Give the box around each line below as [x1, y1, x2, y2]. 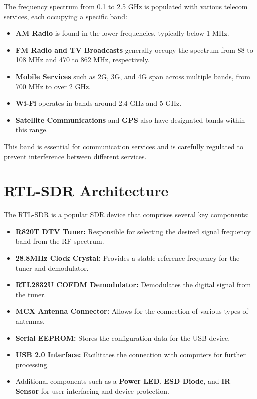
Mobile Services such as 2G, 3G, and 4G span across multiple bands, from [15, 71, 250, 81]
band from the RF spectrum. [15, 236, 104, 246]
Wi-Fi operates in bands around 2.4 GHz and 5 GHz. [15, 98, 182, 108]
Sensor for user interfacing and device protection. [15, 385, 169, 396]
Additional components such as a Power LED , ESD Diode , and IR [15, 376, 231, 386]
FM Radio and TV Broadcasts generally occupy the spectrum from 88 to [15, 44, 253, 55]
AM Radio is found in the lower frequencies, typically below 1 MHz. [15, 28, 229, 38]
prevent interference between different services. [4, 151, 147, 161]
